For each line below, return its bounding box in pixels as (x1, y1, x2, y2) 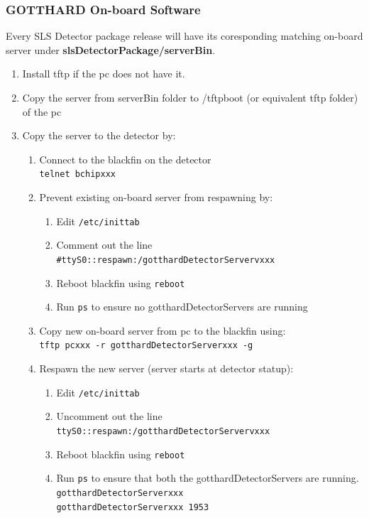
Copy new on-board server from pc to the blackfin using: (39, 323, 286, 338)
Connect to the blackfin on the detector (39, 151, 211, 166)
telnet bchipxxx (39, 169, 116, 180)
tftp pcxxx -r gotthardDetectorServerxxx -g (39, 340, 253, 351)
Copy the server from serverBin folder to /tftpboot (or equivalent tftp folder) (22, 90, 358, 104)
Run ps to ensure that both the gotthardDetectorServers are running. (56, 470, 359, 485)
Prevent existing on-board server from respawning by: (39, 190, 273, 205)
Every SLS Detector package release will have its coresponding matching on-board (6, 28, 363, 43)
